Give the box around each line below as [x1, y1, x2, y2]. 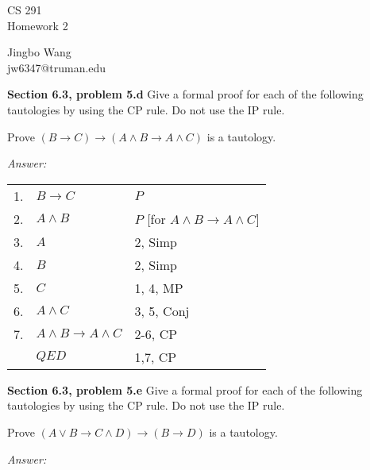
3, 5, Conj [134, 301, 190, 320]
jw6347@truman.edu [7, 59, 106, 75]
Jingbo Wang [7, 44, 71, 60]
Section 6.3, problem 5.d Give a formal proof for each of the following [7, 86, 364, 102]
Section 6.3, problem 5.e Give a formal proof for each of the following [7, 381, 363, 398]
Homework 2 [7, 17, 68, 33]
